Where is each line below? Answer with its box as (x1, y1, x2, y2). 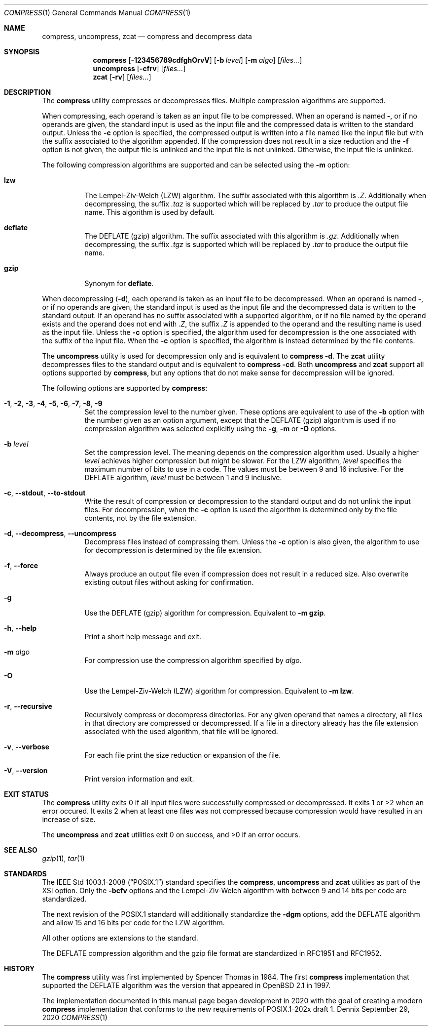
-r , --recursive (4, 702, 52, 710)
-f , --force (4, 561, 38, 570)
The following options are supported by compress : (42, 384, 208, 392)
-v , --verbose (4, 742, 50, 751)
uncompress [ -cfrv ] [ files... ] (93, 64, 186, 73)
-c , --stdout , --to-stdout (4, 489, 86, 497)
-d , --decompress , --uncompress (4, 529, 116, 537)
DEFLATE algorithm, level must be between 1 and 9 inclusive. (84, 473, 282, 482)
